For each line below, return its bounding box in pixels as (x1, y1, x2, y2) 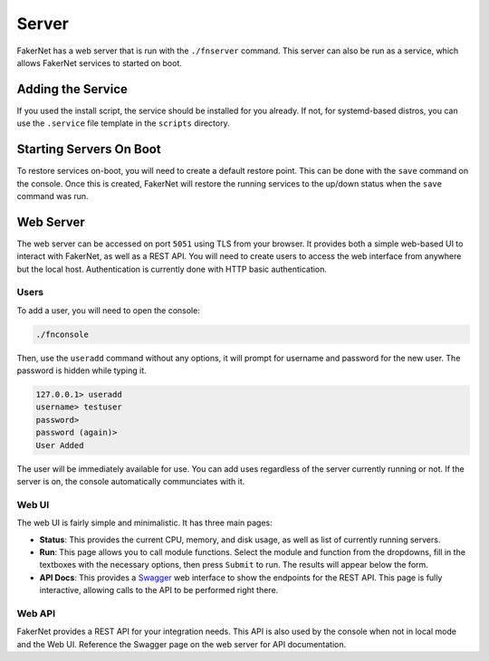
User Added (35, 440, 84, 450)
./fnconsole (35, 329, 90, 340)
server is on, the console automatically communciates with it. (16, 476, 245, 487)
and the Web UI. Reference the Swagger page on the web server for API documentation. (16, 638, 347, 649)
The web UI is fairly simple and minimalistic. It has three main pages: (16, 517, 273, 529)
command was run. (16, 190, 90, 201)
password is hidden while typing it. (16, 365, 147, 376)
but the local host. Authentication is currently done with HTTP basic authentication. (16, 263, 328, 274)
